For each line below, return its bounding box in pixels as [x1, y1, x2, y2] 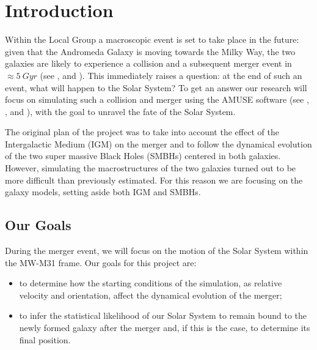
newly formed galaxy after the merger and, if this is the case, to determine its [19, 321, 310, 334]
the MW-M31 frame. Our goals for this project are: [5, 256, 197, 269]
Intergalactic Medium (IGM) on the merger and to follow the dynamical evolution [5, 137, 312, 150]
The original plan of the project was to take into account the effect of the [5, 125, 279, 138]
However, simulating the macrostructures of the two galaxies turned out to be [5, 162, 296, 174]
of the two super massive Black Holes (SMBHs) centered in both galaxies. [5, 149, 281, 162]
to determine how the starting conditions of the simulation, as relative [19, 277, 282, 289]
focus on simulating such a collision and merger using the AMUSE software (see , [5, 93, 309, 106]
